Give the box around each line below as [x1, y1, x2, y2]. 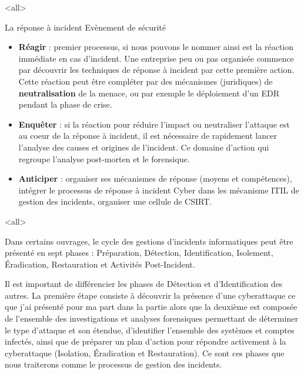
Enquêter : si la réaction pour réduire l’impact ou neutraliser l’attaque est [18, 118, 290, 130]
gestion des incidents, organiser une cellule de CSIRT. [18, 195, 212, 208]
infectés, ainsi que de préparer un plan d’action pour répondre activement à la [5, 335, 286, 348]
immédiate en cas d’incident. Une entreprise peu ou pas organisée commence [18, 52, 294, 64]
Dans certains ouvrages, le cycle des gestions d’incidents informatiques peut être [5, 235, 293, 247]
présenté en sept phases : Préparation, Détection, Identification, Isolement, [5, 246, 273, 259]
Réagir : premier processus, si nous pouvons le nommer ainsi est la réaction [18, 41, 294, 53]
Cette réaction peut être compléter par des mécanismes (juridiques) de [18, 75, 273, 87]
